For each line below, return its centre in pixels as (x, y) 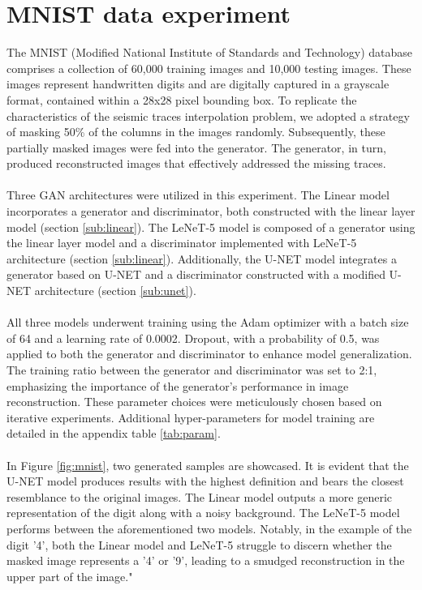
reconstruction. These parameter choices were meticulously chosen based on (194, 402)
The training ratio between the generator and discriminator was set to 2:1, (192, 370)
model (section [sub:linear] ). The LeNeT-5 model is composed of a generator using (211, 227)
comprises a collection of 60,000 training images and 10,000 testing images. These (209, 68)
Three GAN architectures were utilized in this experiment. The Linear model (198, 195)
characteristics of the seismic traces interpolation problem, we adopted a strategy (208, 115)
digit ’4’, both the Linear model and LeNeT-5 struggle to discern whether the (199, 544)
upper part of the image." (70, 576)
